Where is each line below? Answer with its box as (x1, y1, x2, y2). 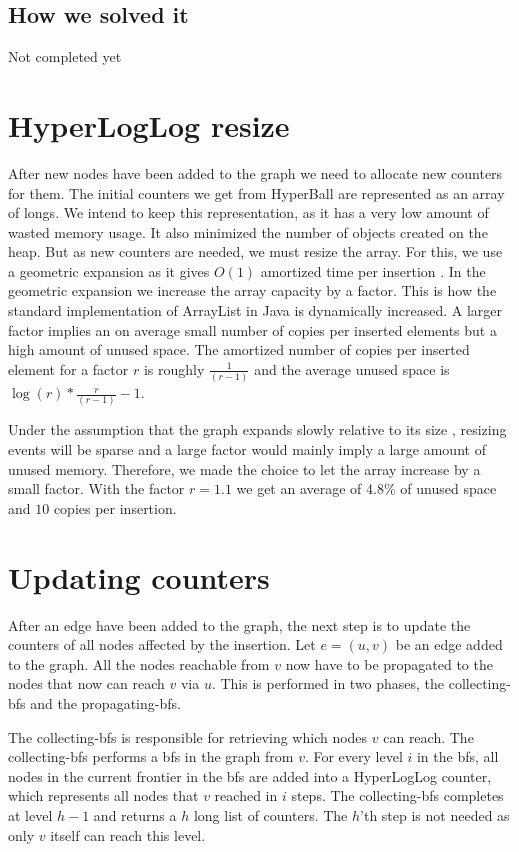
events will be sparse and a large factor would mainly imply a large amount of (8, 439, 486, 460)
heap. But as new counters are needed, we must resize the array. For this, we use (8, 241, 503, 262)
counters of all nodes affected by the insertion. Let (8, 634, 316, 655)
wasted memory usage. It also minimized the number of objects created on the (8, 221, 488, 242)
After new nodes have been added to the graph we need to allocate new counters (8, 162, 503, 183)
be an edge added (395, 634, 503, 655)
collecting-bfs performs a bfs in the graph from (8, 746, 294, 767)
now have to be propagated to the (285, 653, 493, 674)
